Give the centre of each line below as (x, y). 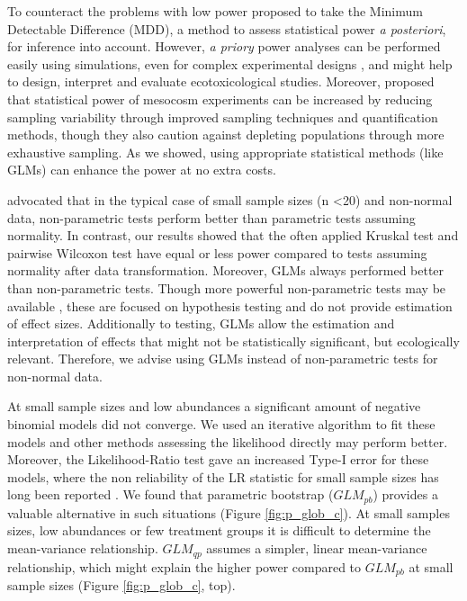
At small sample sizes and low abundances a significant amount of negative (214, 406)
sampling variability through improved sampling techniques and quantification (223, 117)
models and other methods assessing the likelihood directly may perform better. (228, 441)
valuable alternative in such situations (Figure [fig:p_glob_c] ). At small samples (229, 512)
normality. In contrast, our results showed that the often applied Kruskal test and (233, 235)
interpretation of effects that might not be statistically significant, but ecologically (233, 341)
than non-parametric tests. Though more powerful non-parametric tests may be (227, 287)
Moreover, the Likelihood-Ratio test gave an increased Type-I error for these (218, 459)
